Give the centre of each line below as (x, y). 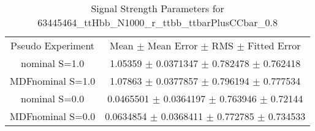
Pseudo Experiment (53, 45)
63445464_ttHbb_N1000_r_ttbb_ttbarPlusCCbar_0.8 (157, 22)
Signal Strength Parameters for (157, 8)
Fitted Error (274, 45)
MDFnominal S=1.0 (53, 81)
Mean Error (173, 45)
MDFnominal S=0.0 (53, 116)
